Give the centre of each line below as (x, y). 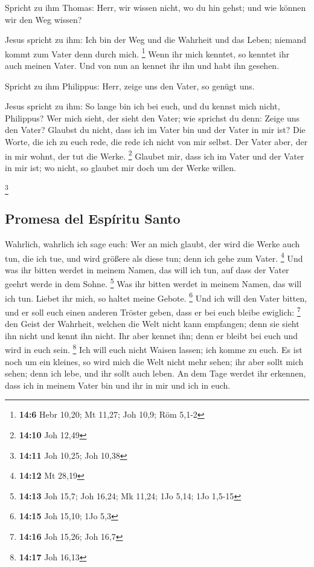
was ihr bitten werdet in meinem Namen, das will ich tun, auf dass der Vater (147, 269)
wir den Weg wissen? (43, 19)
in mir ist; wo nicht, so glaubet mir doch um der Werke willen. (120, 167)
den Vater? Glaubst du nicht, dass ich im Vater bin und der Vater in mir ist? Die (155, 130)
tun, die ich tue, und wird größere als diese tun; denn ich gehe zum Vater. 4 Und (154, 257)
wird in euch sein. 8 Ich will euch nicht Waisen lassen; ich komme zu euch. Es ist (154, 348)
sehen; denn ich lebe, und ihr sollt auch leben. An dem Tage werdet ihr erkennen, (155, 373)
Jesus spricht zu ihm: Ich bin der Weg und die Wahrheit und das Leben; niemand (156, 40)
